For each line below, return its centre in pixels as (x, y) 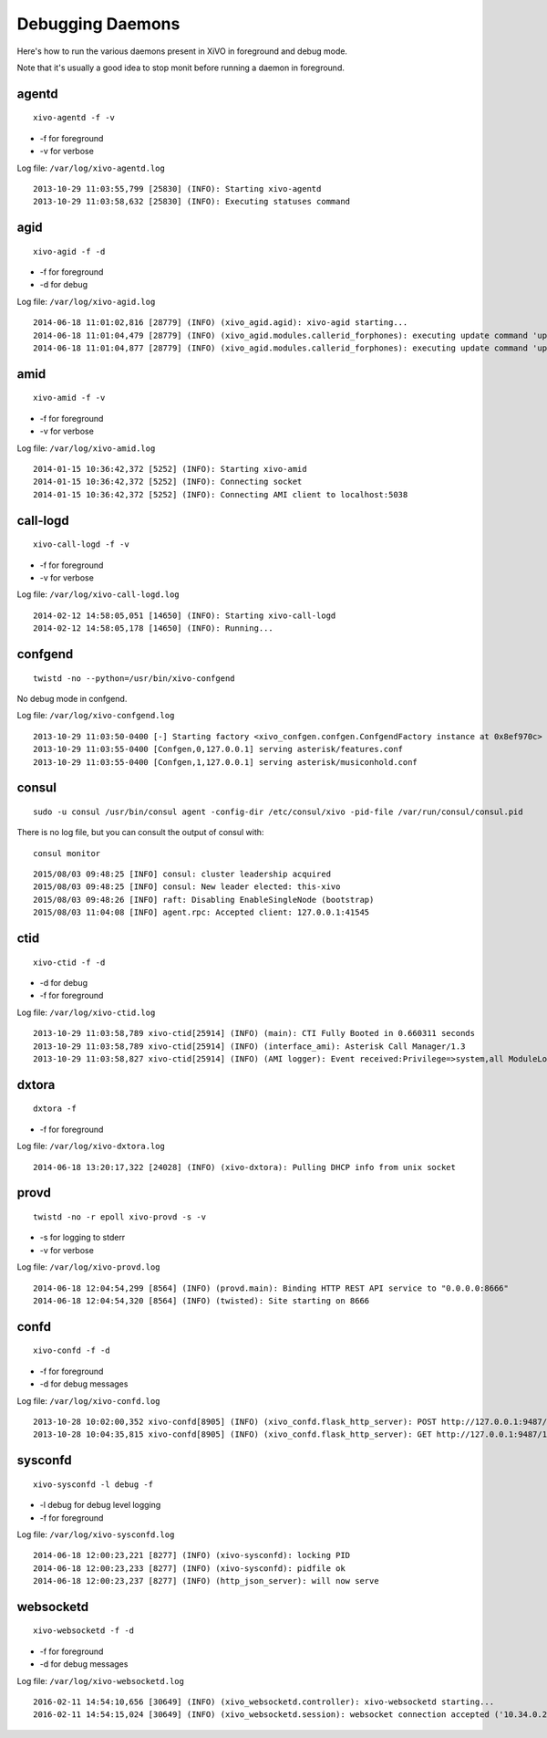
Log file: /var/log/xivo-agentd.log (91, 168)
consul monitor (67, 853)
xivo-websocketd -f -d (84, 1631)
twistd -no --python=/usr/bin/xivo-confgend (134, 678)
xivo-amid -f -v (69, 398)
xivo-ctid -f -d (69, 962)
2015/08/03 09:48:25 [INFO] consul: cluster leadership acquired (182, 874)
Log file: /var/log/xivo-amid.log (86, 448)
